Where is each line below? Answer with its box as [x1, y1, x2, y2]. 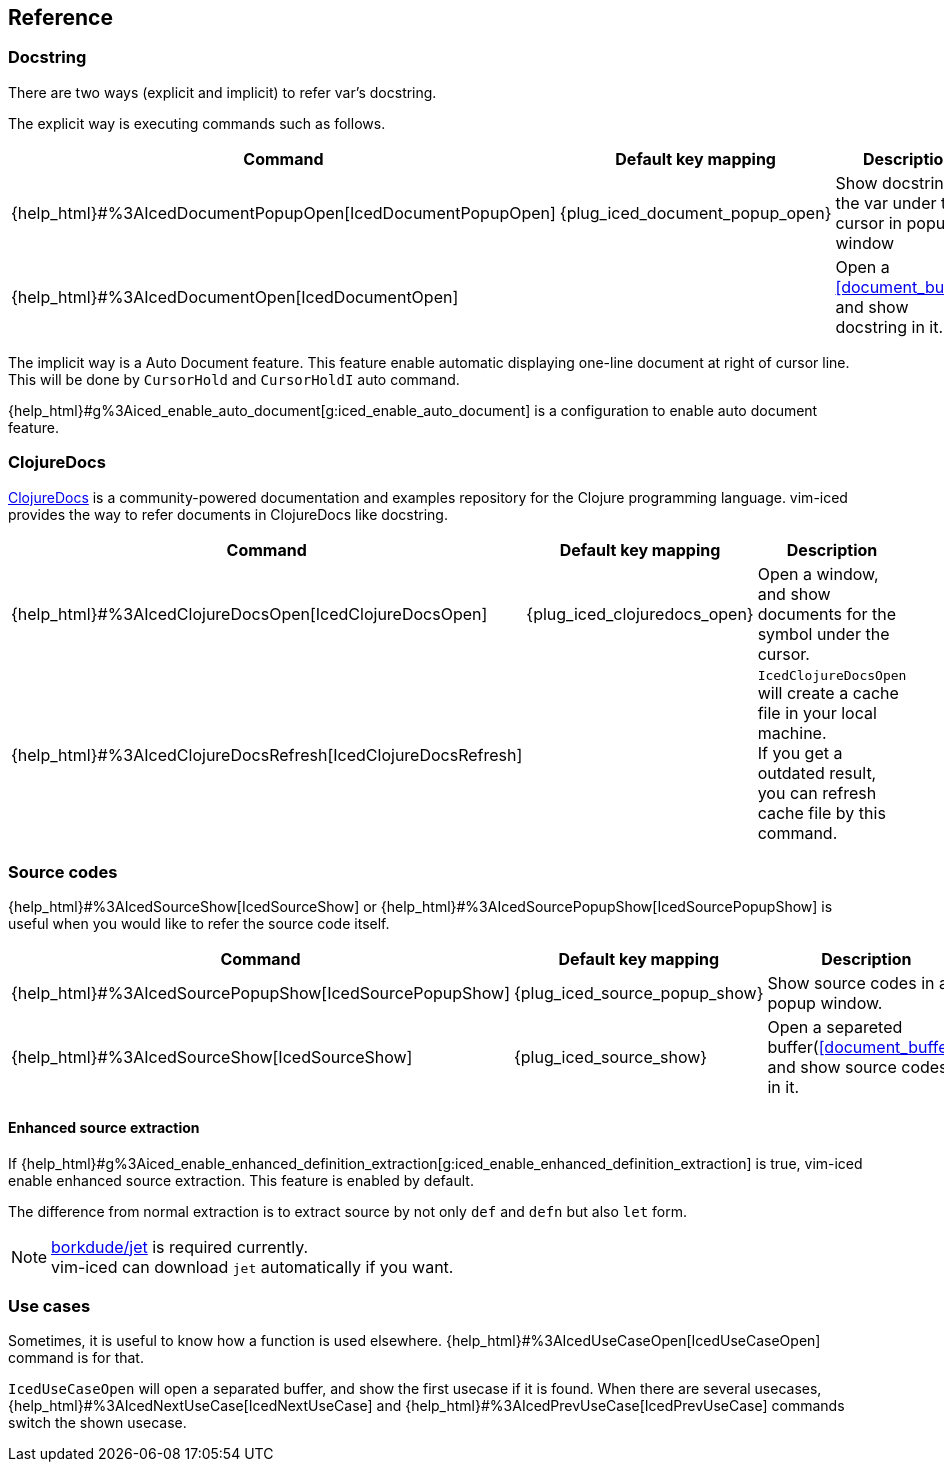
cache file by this [757, 802, 886, 823]
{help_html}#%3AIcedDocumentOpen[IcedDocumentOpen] [11, 286, 459, 307]
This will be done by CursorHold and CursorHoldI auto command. [8, 370, 460, 388]
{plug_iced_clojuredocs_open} [526, 603, 754, 624]
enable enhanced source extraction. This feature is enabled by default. [8, 1171, 474, 1189]
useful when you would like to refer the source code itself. [8, 915, 390, 933]
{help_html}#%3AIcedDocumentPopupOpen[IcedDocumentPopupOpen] [11, 202, 556, 223]
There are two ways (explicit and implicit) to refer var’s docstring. [8, 83, 437, 101]
